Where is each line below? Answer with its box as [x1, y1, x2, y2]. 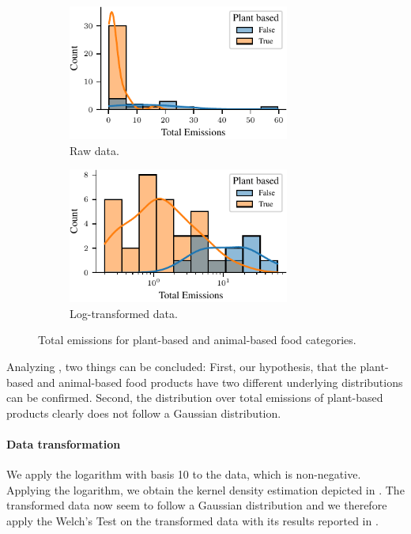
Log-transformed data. [70, 305, 178, 321]
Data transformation [6, 435, 121, 452]
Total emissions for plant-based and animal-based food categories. [38, 331, 356, 348]
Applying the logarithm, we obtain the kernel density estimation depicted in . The [6, 481, 405, 498]
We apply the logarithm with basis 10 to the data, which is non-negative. [6, 466, 361, 483]
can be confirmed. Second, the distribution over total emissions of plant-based [6, 389, 383, 406]
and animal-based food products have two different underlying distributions [36, 373, 403, 390]
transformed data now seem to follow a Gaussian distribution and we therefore [6, 497, 387, 513]
